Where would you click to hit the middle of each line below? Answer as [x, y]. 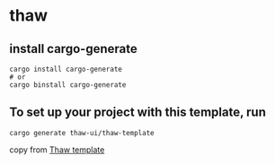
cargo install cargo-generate [66, 69]
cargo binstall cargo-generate [68, 85]
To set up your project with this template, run [138, 112]
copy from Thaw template [57, 150]
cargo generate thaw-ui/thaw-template [82, 133]
